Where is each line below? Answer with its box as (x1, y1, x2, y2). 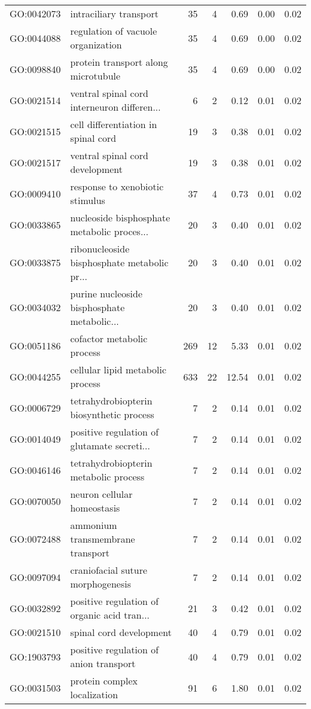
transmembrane (70, 532, 135, 546)
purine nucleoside (70, 287, 143, 300)
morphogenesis (70, 577, 132, 591)
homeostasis (70, 501, 120, 515)
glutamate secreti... (70, 439, 150, 452)
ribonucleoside (70, 242, 130, 255)
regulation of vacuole (70, 24, 157, 38)
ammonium (70, 518, 117, 532)
